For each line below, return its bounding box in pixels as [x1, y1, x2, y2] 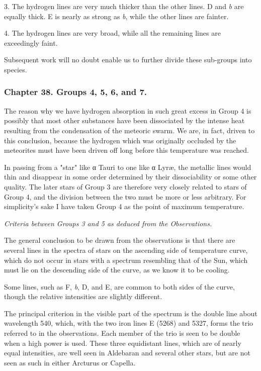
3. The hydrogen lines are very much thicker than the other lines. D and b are [4, 1, 244, 11]
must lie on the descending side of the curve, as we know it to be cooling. [4, 264, 230, 275]
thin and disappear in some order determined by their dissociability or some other [4, 171, 257, 182]
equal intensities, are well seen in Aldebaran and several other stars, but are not [4, 347, 250, 358]
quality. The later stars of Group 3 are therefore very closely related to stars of [4, 181, 247, 192]
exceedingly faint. [4, 37, 58, 48]
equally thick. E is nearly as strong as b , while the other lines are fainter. [4, 11, 229, 21]
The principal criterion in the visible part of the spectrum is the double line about [4, 308, 257, 318]
